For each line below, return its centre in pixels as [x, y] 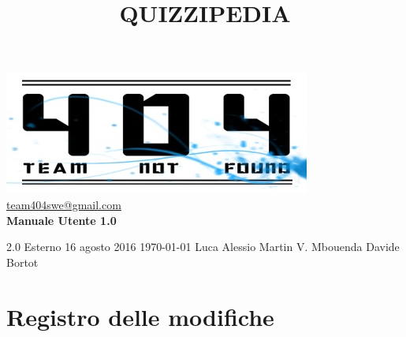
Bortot [22, 262]
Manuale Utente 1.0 [61, 220]
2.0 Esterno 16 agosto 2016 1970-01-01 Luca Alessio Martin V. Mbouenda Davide [203, 247]
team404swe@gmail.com [64, 204]
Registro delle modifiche [140, 316]
